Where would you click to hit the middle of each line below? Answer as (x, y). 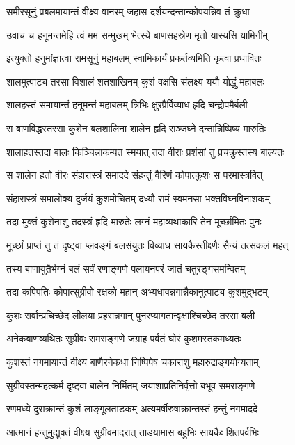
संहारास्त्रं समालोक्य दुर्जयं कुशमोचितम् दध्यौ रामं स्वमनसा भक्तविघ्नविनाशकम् (138, 198)
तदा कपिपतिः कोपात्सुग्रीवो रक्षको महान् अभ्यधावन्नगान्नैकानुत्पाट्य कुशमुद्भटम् (137, 292)
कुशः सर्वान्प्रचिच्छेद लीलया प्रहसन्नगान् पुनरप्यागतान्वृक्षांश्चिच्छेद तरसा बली (131, 315)
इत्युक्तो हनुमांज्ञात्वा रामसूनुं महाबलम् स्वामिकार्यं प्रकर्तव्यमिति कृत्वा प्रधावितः (134, 58)
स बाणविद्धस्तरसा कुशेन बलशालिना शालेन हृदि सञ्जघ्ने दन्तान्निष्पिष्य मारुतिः (136, 128)
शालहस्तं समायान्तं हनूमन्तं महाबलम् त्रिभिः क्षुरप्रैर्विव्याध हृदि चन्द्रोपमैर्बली (127, 105)
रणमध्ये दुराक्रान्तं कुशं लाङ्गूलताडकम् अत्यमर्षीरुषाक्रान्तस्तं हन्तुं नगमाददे (132, 408)
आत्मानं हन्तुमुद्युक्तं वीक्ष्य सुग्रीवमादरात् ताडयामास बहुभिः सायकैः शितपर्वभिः (133, 431)
